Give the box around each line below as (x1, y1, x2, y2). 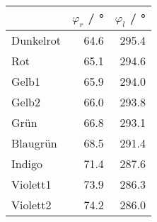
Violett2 (11, 196, 52, 213)
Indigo (11, 155, 43, 172)
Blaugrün (11, 135, 57, 152)
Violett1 (11, 176, 52, 193)
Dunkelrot (11, 32, 62, 49)
